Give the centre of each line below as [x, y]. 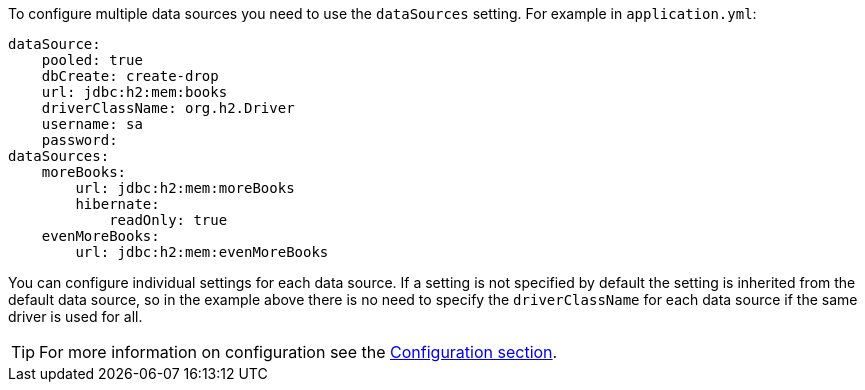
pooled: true [92, 60]
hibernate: [117, 204]
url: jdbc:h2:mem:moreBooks [185, 188]
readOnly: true [168, 220]
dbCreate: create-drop [130, 76]
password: [79, 140]
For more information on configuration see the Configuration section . [298, 352]
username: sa [92, 124]
